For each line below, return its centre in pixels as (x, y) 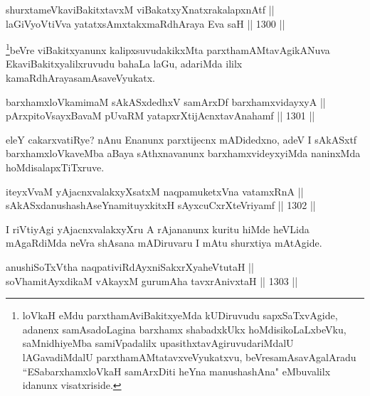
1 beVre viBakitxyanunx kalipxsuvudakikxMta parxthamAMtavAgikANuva (168, 49)
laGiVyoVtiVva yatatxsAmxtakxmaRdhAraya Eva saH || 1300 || (146, 23)
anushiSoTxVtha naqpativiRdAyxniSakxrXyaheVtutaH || (130, 266)
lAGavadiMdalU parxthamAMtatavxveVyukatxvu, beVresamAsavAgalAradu (189, 357)
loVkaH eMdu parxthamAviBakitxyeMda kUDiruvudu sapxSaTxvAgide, (180, 315)
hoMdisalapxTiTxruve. (55, 167)
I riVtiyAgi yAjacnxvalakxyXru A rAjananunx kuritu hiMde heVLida (158, 229)
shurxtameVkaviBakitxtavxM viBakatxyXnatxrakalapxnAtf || (140, 9)
